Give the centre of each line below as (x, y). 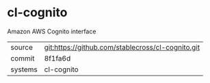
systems (24, 69)
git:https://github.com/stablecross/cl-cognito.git (122, 47)
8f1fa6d (57, 58)
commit (23, 58)
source (22, 47)
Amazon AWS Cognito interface (52, 31)
